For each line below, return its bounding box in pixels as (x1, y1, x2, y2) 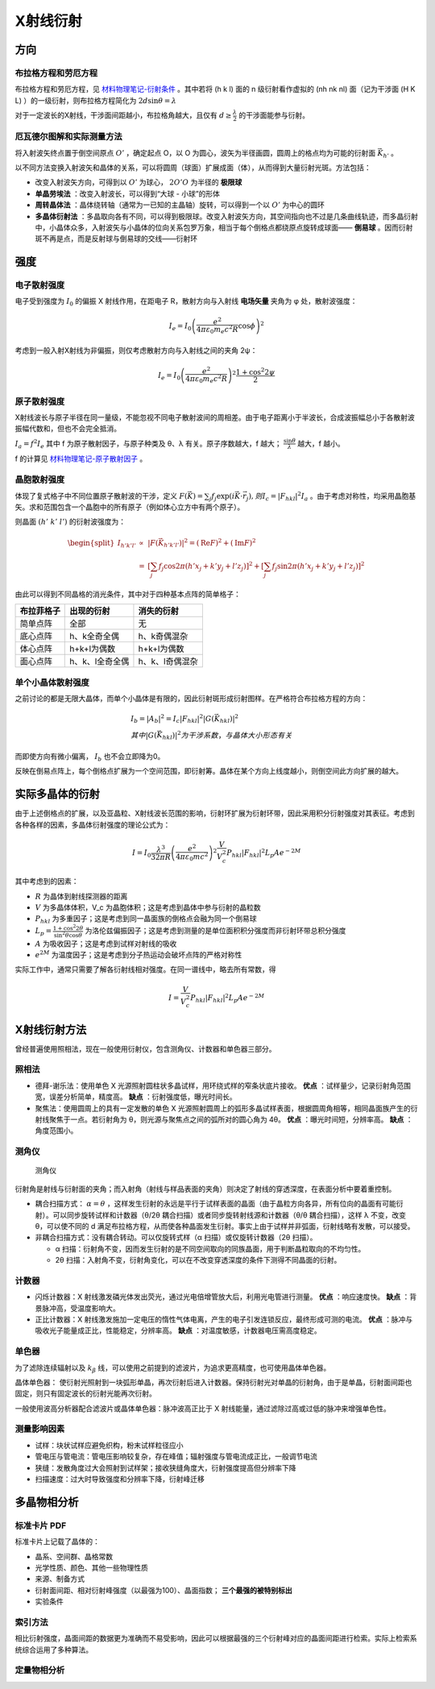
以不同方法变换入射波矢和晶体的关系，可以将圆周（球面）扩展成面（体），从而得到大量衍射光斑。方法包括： (14, 162, 371, 172)
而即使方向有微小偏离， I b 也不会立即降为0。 (14, 751, 165, 763)
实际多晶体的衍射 (14, 787, 100, 801)
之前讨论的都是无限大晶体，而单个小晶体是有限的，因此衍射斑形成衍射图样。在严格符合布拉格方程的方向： (14, 694, 368, 703)
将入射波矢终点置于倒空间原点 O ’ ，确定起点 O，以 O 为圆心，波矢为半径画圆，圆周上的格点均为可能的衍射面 (14, 147, 376, 157)
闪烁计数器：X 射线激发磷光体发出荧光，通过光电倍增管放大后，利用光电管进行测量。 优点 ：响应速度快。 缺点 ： (35, 1292, 410, 1301)
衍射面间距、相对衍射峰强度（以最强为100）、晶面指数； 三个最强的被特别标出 (35, 1585, 293, 1595)
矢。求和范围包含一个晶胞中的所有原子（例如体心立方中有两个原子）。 (14, 502, 245, 512)
